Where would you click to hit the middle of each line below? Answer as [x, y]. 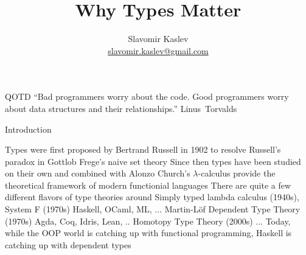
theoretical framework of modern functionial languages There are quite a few [148, 185]
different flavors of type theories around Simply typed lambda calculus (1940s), [152, 197]
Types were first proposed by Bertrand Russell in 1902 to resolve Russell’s [143, 149]
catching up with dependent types [68, 244]
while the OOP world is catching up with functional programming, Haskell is [148, 233]
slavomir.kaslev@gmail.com [158, 50]
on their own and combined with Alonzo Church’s [98, 173]
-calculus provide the [237, 173]
